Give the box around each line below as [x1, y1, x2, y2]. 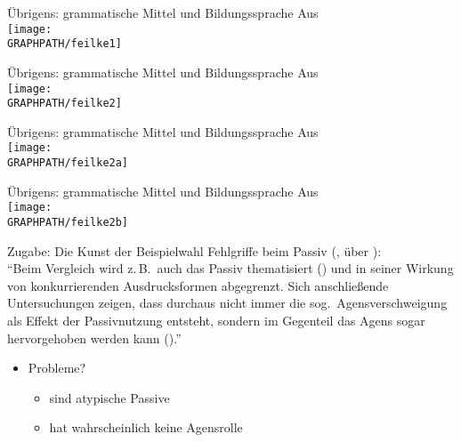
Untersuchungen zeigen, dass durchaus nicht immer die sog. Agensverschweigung [7, 293, 448, 312]
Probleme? [28, 358, 86, 377]
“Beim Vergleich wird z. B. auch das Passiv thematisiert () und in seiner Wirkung [7, 259, 454, 277]
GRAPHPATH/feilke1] [7, 37, 122, 51]
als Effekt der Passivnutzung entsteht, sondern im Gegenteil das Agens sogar [7, 311, 425, 329]
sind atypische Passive [49, 388, 170, 406]
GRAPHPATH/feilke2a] [7, 157, 129, 170]
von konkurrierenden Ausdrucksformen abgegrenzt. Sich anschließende [7, 276, 389, 294]
